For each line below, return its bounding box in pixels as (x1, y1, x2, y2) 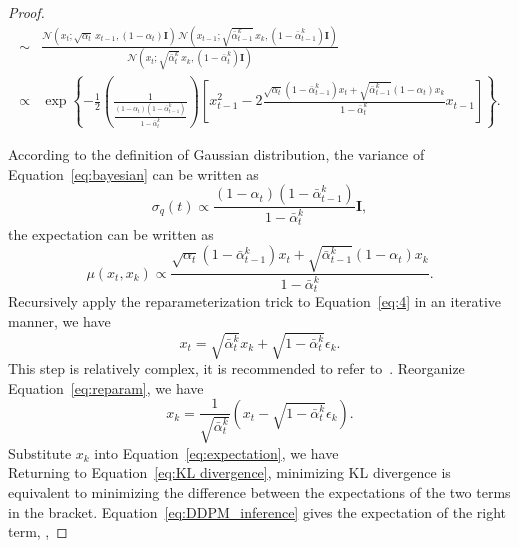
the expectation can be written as (8, 224, 214, 245)
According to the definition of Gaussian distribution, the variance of (8, 143, 425, 164)
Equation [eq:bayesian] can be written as (8, 163, 259, 184)
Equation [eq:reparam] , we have (8, 377, 204, 398)
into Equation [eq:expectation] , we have (94, 442, 339, 463)
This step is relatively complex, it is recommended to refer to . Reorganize (8, 358, 465, 379)
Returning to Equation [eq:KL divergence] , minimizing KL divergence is (8, 462, 451, 483)
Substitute (8, 442, 72, 463)
